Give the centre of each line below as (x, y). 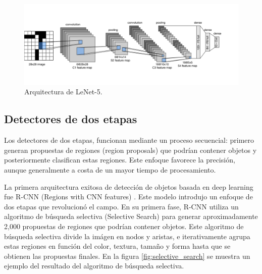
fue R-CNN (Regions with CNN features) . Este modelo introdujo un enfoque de (128, 197)
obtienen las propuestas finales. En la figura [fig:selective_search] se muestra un (127, 256)
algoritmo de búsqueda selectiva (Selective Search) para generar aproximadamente (131, 216)
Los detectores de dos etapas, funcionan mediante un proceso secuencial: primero (129, 140)
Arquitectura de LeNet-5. (63, 92)
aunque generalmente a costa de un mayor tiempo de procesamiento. (110, 170)
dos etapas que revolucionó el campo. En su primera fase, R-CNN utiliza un (121, 206)
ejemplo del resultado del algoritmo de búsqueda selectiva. (94, 266)
